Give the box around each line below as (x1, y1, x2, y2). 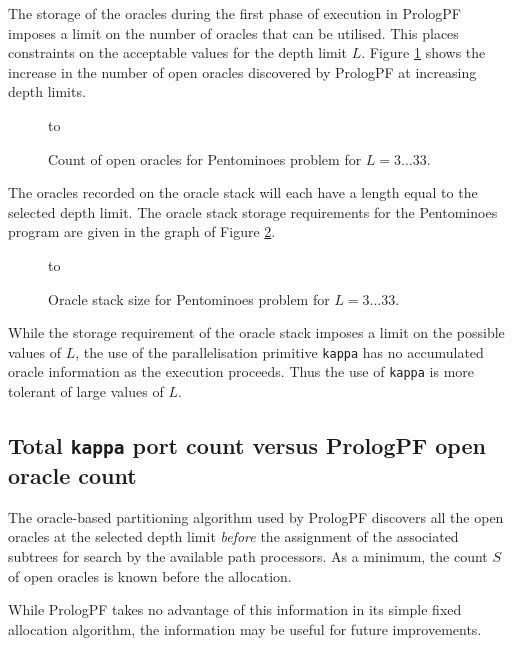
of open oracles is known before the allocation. (8, 565, 292, 586)
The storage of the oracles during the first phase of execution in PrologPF (8, 3, 461, 23)
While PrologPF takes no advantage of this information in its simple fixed (8, 599, 462, 620)
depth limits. (8, 81, 86, 102)
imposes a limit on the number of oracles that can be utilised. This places (8, 22, 459, 43)
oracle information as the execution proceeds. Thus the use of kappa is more (8, 361, 475, 382)
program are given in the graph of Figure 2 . (8, 221, 276, 242)
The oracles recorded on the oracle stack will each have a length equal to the (8, 182, 478, 203)
